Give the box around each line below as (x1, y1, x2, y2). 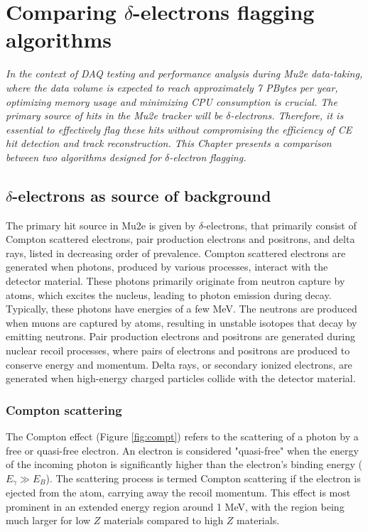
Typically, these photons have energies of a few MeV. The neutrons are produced (6, 301, 357, 316)
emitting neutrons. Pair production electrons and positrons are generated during (6, 329, 356, 344)
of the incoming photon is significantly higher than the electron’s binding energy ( (6, 457, 363, 472)
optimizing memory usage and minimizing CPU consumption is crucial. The (6, 94, 337, 109)
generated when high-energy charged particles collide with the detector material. (6, 371, 356, 386)
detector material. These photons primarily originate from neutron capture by (6, 273, 345, 288)
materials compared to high (104, 513, 224, 528)
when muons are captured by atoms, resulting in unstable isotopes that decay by (6, 315, 357, 330)
